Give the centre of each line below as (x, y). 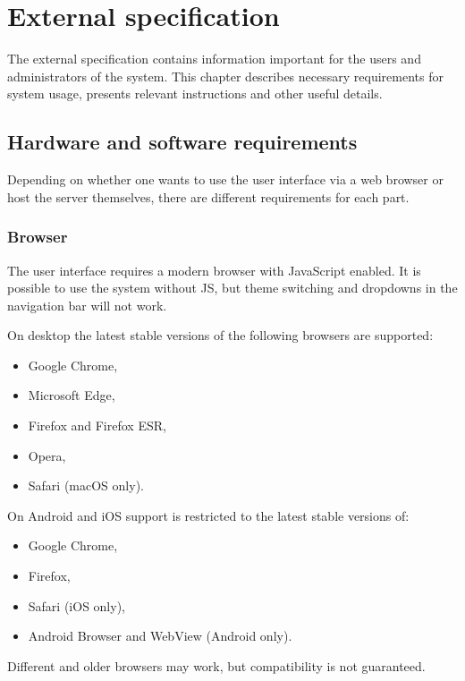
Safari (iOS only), (76, 605)
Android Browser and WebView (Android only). (160, 636)
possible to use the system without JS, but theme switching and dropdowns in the (232, 288)
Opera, (47, 455)
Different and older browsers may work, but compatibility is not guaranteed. (216, 665)
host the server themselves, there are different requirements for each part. (208, 196)
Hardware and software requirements (182, 142)
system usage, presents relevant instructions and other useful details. (195, 94)
